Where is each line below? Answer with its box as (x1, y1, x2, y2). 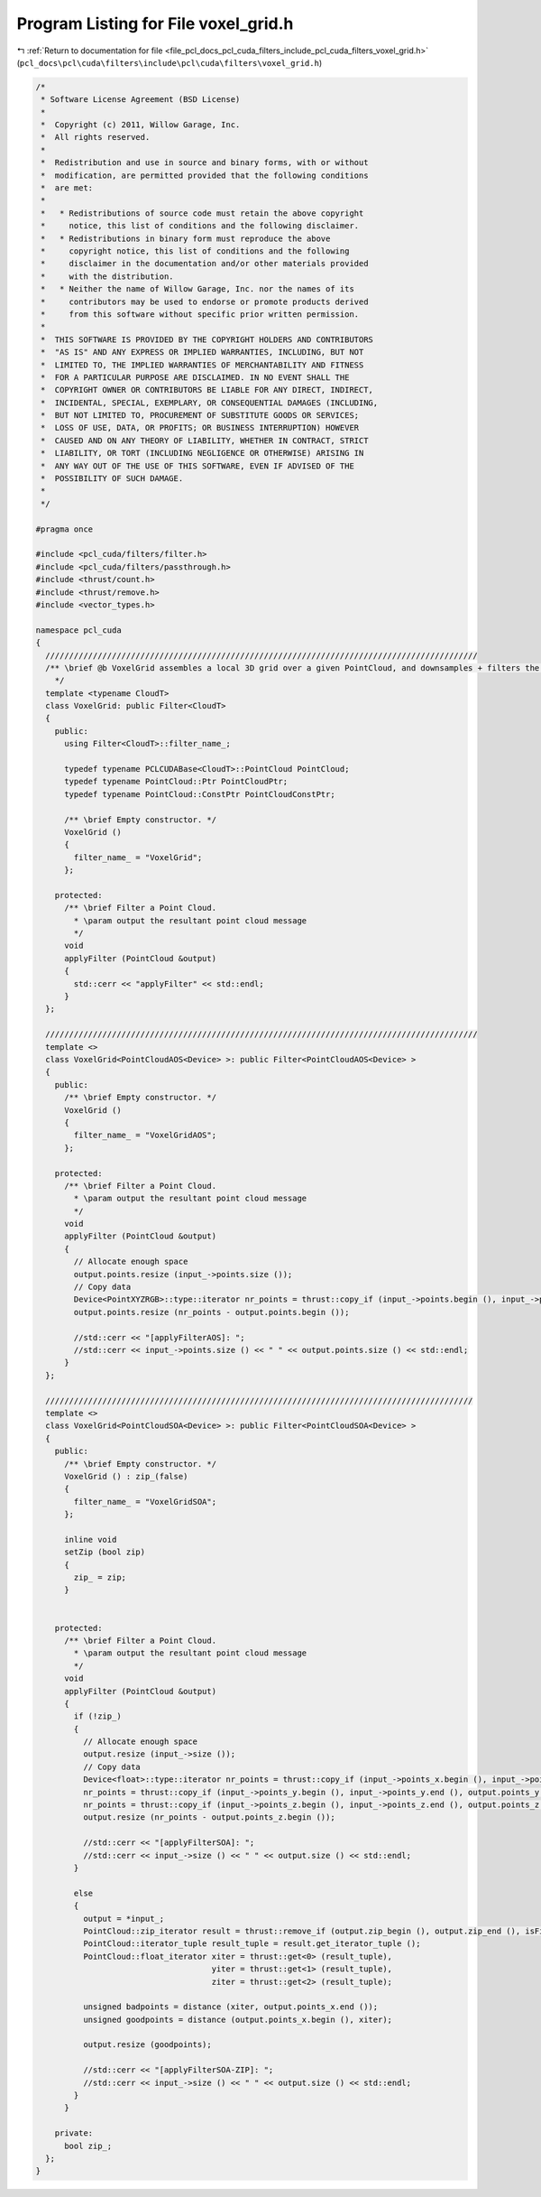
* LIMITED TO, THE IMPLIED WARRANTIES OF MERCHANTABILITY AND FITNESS (41, 359, 364, 370)
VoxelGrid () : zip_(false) (64, 1471, 188, 1481)
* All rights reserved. (41, 132, 151, 143)
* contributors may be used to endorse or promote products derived (41, 296, 369, 307)
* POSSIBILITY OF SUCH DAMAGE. (41, 474, 184, 484)
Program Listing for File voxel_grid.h (16, 14, 294, 33)
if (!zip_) (73, 1711, 122, 1721)
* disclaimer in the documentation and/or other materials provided (41, 258, 369, 269)
